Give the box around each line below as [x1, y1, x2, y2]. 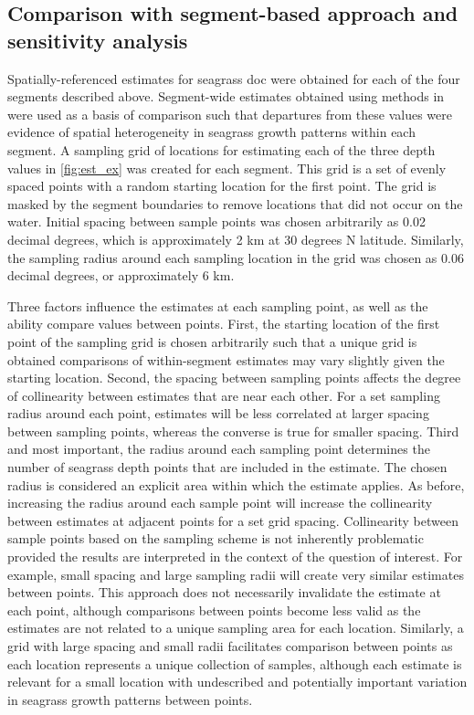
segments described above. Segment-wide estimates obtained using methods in [7, 87, 445, 106]
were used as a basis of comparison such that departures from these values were [7, 104, 452, 123]
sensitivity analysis [7, 26, 188, 54]
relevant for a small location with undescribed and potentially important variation [7, 672, 468, 691]
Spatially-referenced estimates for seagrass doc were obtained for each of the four [7, 68, 460, 88]
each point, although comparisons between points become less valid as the [7, 600, 421, 619]
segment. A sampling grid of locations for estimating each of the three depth [7, 140, 436, 159]
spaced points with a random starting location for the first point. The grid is [7, 176, 437, 195]
